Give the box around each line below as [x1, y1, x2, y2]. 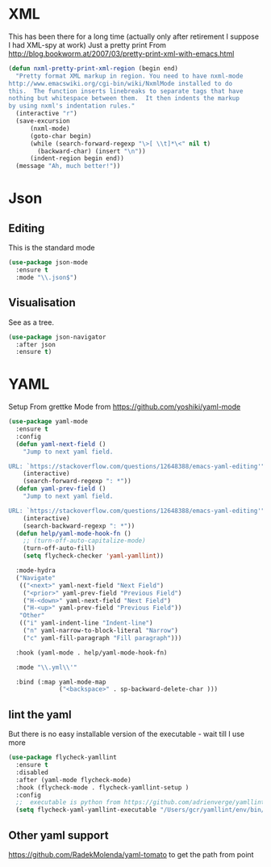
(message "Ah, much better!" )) [15, 162, 121, 170]
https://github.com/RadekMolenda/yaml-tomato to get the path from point [8, 849, 254, 859]
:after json [15, 340, 56, 348]
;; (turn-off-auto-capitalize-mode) [23, 537, 147, 545]
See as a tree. [8, 317, 55, 327]
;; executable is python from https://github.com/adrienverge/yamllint [15, 798, 265, 806]
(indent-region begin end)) [29, 154, 125, 162]
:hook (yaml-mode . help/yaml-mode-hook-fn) [15, 648, 168, 657]
